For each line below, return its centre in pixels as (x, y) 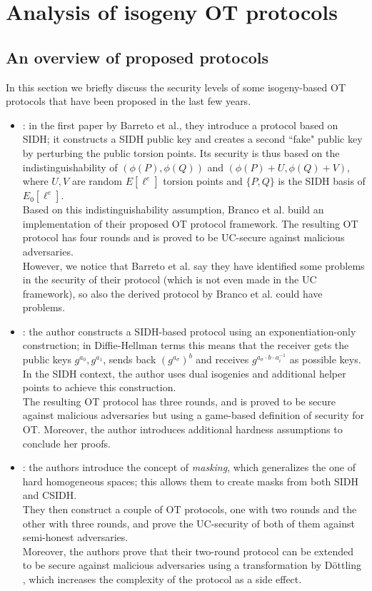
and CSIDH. (50, 495)
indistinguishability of (70, 167)
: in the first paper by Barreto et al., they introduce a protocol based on (180, 125)
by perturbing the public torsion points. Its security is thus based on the (181, 152)
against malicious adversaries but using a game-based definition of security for (193, 415)
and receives (222, 359)
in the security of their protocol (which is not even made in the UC (170, 279)
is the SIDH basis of (322, 181)
